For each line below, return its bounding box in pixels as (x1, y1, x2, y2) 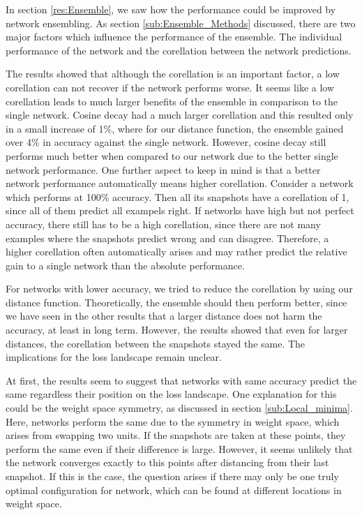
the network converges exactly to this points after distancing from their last (6, 455, 329, 470)
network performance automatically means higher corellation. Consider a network (6, 176, 354, 191)
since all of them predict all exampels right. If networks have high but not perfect (6, 203, 354, 218)
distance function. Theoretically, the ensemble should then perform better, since (6, 294, 347, 309)
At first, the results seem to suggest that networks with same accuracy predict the (6, 373, 357, 387)
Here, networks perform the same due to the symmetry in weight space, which (6, 414, 340, 428)
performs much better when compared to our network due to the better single (6, 148, 338, 163)
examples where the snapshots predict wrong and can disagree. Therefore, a (6, 230, 329, 245)
